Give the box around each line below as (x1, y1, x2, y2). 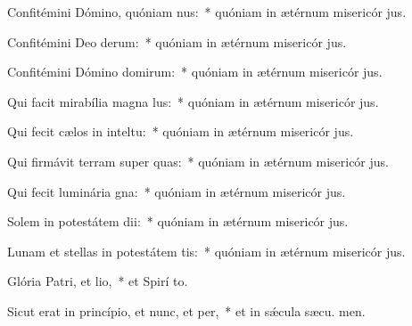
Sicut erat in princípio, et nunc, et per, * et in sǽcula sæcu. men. (7, 301, 366, 320)
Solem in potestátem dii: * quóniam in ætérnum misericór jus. (7, 212, 349, 231)
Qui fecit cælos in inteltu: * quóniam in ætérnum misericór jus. (7, 122, 354, 141)
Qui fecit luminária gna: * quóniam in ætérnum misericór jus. (7, 182, 346, 200)
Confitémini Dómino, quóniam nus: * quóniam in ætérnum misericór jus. (7, 3, 407, 20)
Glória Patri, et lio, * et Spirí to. (7, 272, 188, 290)
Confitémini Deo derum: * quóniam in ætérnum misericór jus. (7, 32, 347, 51)
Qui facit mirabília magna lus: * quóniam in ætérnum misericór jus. (7, 92, 379, 110)
